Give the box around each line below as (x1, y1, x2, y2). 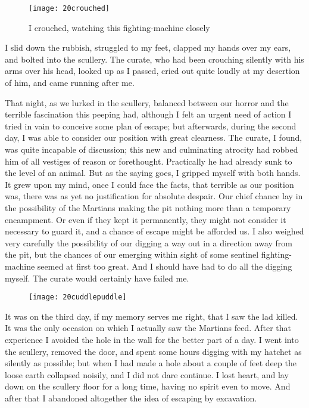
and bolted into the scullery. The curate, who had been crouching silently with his (5, 52, 304, 65)
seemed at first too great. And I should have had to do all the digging (37, 259, 292, 272)
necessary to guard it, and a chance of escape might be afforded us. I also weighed (5, 225, 304, 237)
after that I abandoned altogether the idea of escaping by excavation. (5, 391, 257, 404)
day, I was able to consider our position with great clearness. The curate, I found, (5, 131, 302, 144)
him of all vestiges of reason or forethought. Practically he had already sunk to (5, 154, 292, 167)
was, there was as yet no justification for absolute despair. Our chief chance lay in (5, 190, 303, 202)
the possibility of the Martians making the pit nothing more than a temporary (5, 201, 291, 214)
